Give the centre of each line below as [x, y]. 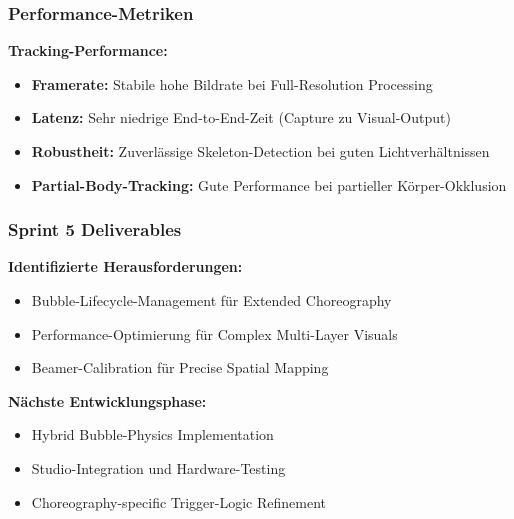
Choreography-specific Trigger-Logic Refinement [179, 501]
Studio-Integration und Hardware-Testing [158, 467]
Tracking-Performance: [88, 50]
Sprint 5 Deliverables [95, 229]
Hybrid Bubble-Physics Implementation [152, 434]
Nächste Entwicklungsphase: [107, 400]
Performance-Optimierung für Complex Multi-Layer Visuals [214, 333]
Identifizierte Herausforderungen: [125, 266]
